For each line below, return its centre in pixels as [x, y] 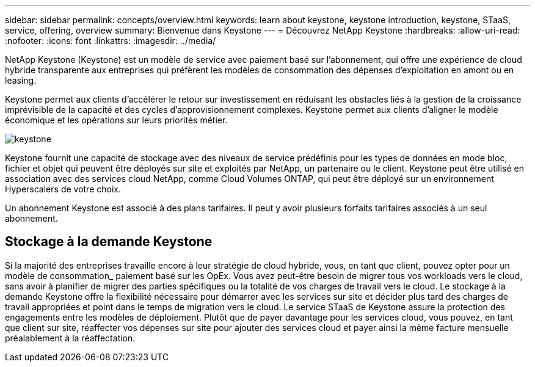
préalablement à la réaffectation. [70, 338]
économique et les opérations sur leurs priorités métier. [116, 120]
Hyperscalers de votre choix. [63, 189]
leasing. [21, 80]
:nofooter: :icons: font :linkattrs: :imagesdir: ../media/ [111, 41]
